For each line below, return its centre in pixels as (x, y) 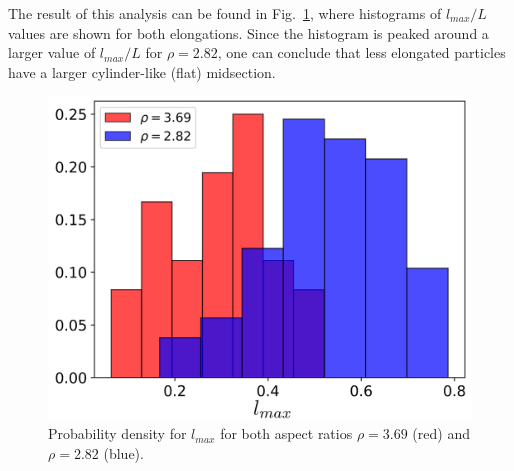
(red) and (441, 433)
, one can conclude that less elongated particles (361, 52)
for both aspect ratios (286, 433)
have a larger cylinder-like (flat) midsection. (142, 71)
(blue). (123, 452)
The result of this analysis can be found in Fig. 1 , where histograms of (225, 13)
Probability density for (117, 433)
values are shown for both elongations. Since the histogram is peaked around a (248, 32)
